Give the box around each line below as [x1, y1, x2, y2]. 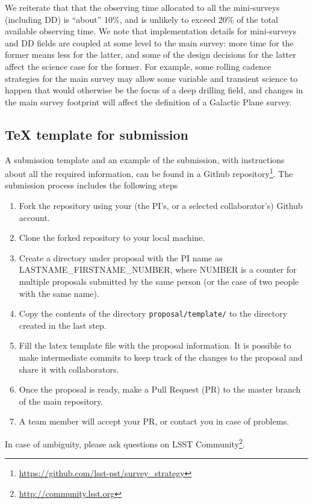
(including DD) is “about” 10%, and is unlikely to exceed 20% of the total [5, 13, 278, 25]
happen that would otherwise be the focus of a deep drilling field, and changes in [5, 84, 303, 96]
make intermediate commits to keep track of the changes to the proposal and [19, 350, 303, 363]
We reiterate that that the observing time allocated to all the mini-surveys [5, 1, 280, 13]
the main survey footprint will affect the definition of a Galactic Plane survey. [5, 95, 292, 108]
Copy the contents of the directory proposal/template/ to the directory [19, 307, 288, 320]
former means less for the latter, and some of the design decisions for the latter [5, 48, 296, 61]
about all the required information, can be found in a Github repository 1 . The [5, 166, 293, 179]
